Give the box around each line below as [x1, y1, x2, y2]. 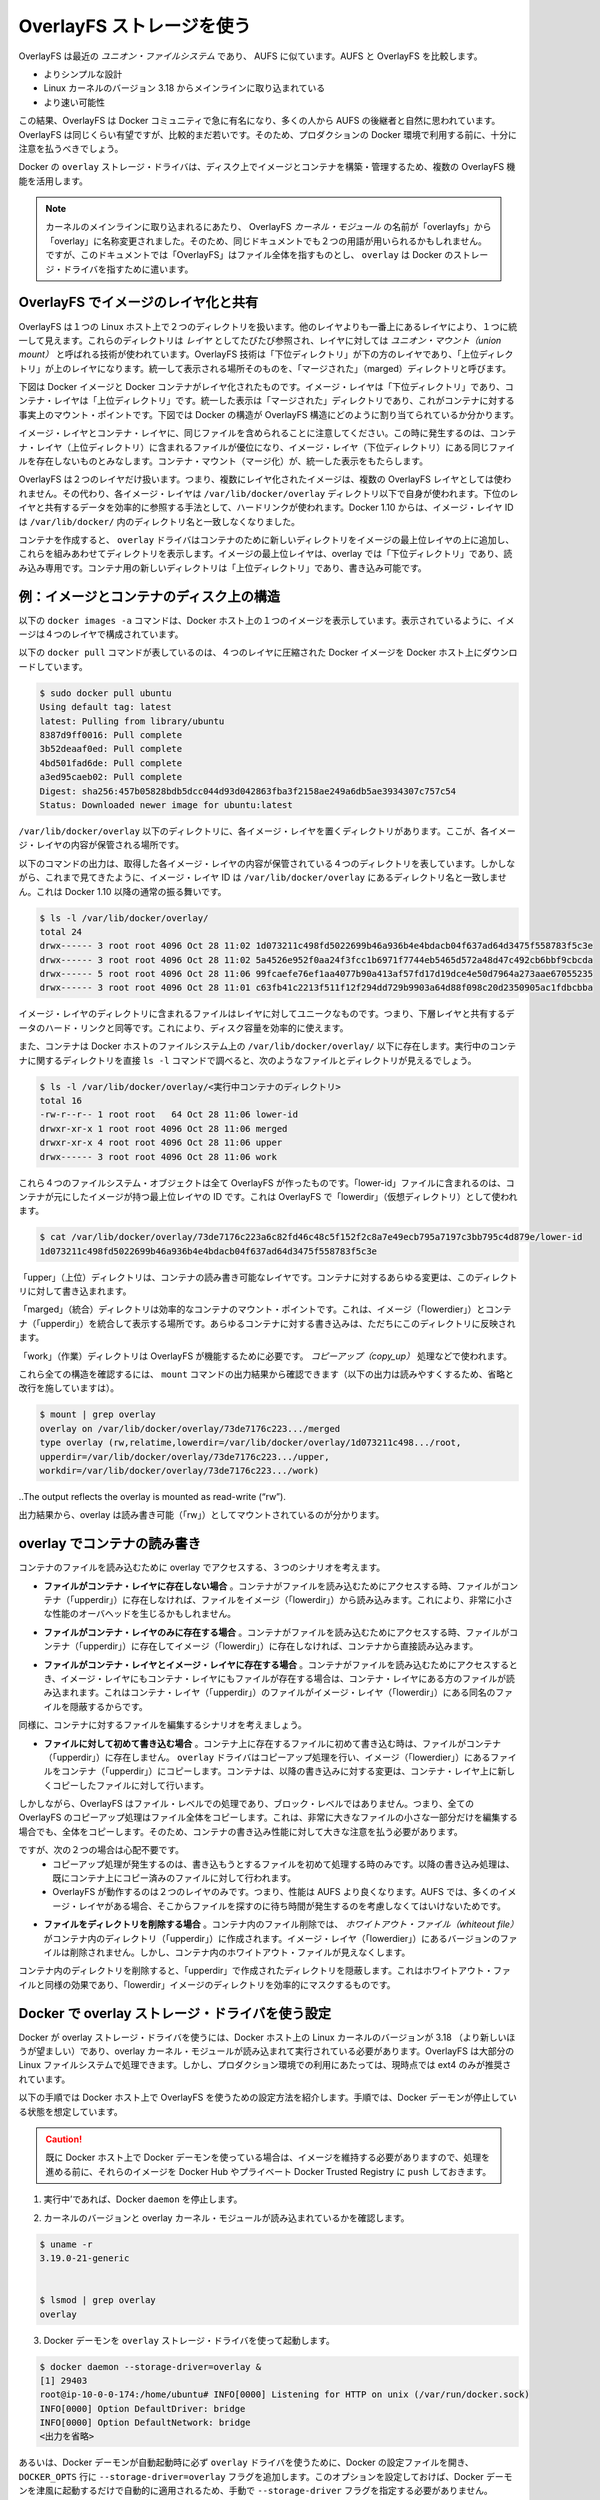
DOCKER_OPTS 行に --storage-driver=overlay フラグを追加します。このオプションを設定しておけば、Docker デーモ [18, 2470, 513, 2482]
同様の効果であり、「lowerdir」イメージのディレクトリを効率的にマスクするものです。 [44, 1978, 396, 1990]
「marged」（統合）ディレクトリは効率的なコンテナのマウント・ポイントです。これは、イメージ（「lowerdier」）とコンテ [18, 1303, 512, 1315]
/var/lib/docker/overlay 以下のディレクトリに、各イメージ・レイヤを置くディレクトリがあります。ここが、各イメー [18, 825, 517, 837]
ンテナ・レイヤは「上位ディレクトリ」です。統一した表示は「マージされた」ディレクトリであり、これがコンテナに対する [18, 395, 515, 407]
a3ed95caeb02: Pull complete [39, 771, 183, 783]
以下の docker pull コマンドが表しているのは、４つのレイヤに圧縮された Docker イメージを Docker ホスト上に [18, 646, 483, 659]
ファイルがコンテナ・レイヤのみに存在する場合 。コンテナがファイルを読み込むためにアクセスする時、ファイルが [43, 1626, 510, 1638]
